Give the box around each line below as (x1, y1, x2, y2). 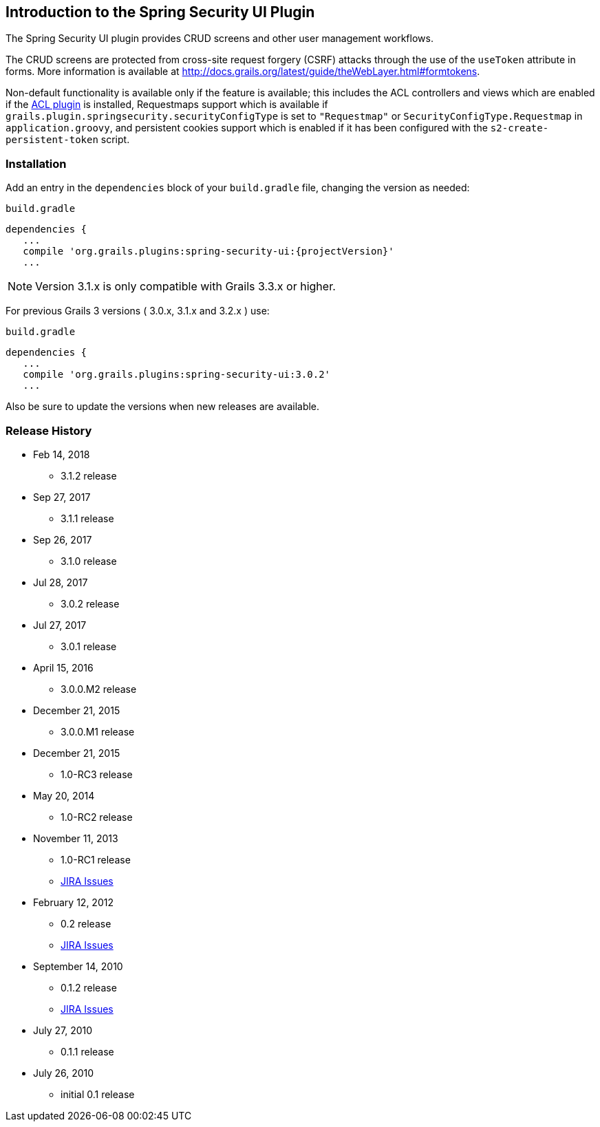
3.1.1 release (61, 512, 114, 524)
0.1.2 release (61, 981, 117, 994)
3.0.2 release (61, 597, 120, 610)
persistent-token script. (6, 133, 130, 146)
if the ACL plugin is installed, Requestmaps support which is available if (6, 98, 328, 111)
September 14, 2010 (33, 960, 123, 972)
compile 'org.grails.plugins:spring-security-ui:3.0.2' (23, 369, 331, 380)
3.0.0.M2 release (61, 683, 137, 695)
